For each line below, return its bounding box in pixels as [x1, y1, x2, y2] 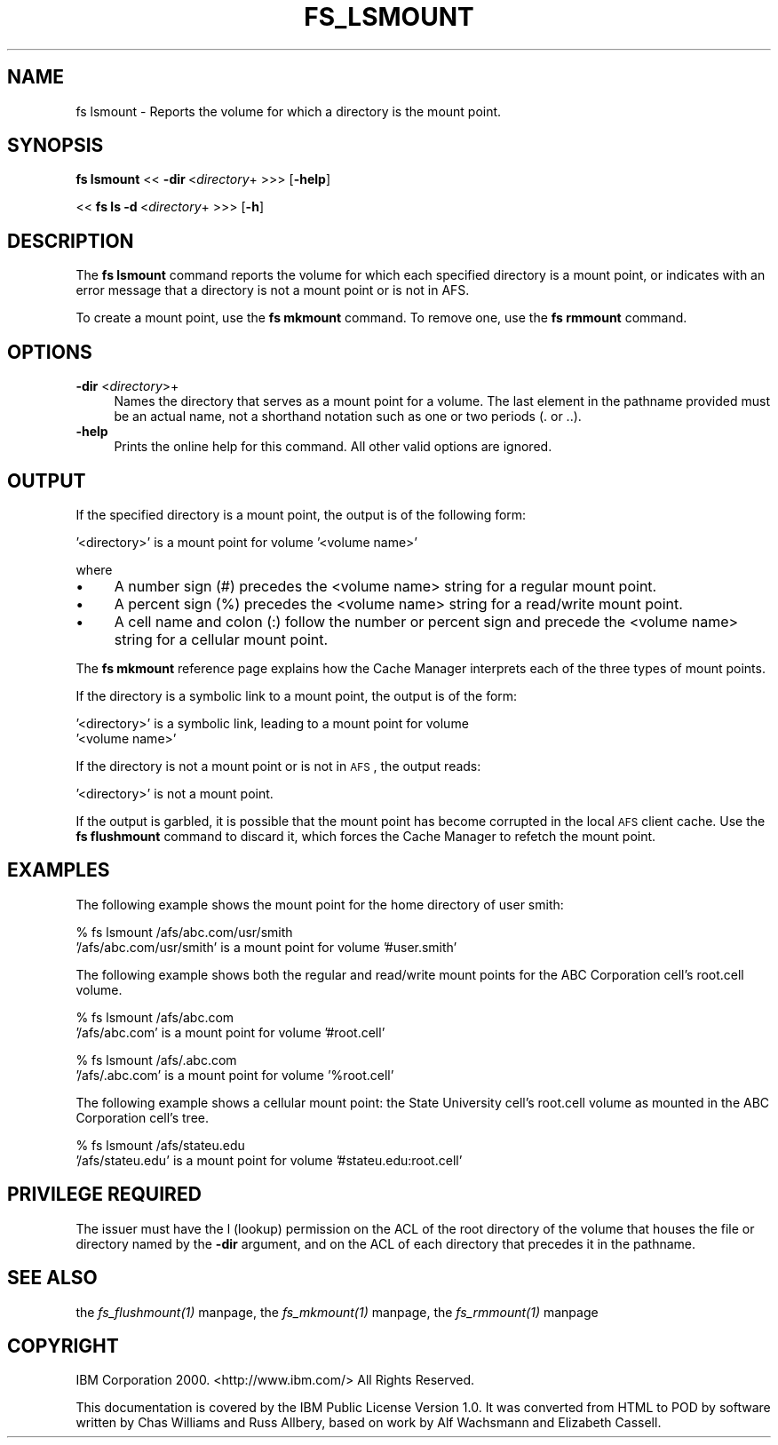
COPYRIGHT [7, 1334, 119, 1357]
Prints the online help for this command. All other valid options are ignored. [114, 439, 552, 455]
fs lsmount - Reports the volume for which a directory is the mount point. [75, 103, 502, 119]
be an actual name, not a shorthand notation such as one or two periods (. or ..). [114, 409, 582, 425]
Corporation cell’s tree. [75, 1109, 209, 1125]
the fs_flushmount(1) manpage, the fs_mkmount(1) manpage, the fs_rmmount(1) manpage [75, 1304, 599, 1320]
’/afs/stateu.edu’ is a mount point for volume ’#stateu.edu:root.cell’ [75, 1152, 463, 1168]
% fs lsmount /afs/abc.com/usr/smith [75, 924, 293, 940]
